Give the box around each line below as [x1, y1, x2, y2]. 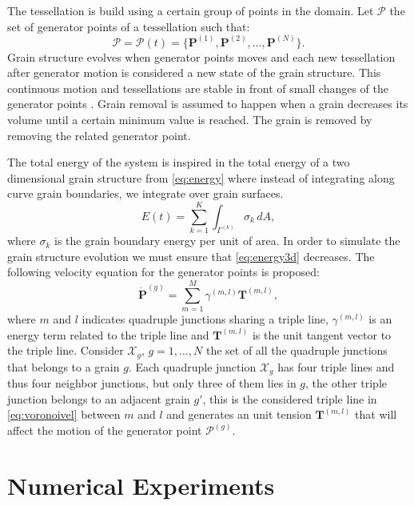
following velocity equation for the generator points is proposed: [7, 263, 320, 280]
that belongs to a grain [7, 358, 120, 375]
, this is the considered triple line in [202, 390, 377, 407]
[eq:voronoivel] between [7, 406, 121, 423]
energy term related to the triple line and [7, 326, 209, 343]
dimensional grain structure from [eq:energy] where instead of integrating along [7, 169, 395, 186]
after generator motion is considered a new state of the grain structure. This [7, 64, 381, 81]
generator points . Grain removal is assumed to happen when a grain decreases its [7, 95, 408, 112]
